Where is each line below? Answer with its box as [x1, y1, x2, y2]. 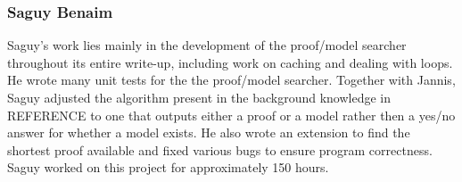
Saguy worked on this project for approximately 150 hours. [7, 158, 329, 177]
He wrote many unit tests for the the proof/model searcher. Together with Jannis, [7, 70, 456, 89]
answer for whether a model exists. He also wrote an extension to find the [7, 123, 410, 142]
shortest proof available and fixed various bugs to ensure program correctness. [7, 140, 433, 159]
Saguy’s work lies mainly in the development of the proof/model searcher [7, 36, 407, 54]
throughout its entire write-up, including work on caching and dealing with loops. [7, 53, 453, 71]
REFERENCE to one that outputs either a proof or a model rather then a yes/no [7, 105, 456, 124]
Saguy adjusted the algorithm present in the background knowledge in [7, 88, 392, 106]
